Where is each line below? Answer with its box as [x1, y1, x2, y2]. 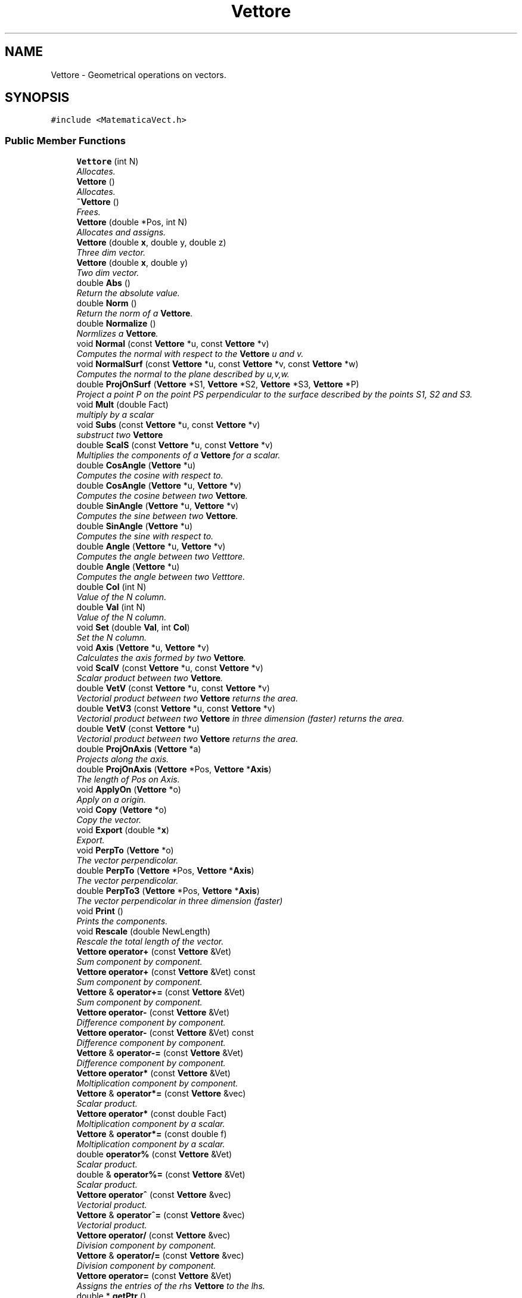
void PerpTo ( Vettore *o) [76, 845, 174, 856]
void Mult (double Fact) [76, 399, 169, 410]
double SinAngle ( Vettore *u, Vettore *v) [76, 501, 239, 511]
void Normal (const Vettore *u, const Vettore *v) [76, 339, 269, 349]
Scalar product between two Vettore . [76, 673, 223, 684]
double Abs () [76, 278, 130, 288]
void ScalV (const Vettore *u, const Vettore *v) [76, 663, 263, 673]
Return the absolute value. [76, 288, 180, 299]
